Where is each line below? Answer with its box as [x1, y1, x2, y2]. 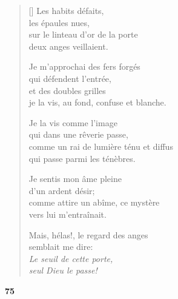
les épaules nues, [28, 16, 90, 29]
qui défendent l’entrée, [28, 72, 111, 84]
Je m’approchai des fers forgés [28, 60, 140, 73]
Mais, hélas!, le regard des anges [28, 228, 148, 241]
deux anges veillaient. [28, 39, 108, 52]
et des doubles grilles [28, 84, 106, 96]
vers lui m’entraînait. [28, 207, 107, 220]
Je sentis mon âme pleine [28, 172, 122, 185]
